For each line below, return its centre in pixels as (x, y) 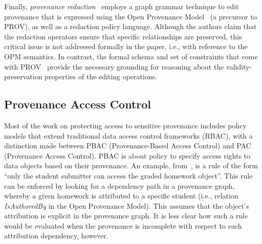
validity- (239, 66)
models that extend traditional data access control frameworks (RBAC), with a (128, 135)
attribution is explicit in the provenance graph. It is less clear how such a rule (126, 216)
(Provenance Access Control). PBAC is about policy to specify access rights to (127, 155)
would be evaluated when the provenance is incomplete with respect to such (123, 225)
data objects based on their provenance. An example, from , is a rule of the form (131, 165)
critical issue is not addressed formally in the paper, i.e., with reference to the (126, 46)
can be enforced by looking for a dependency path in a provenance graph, (119, 185)
